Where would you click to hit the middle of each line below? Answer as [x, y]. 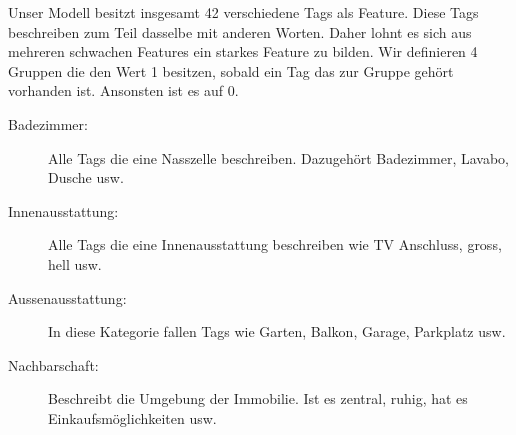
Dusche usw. [86, 177]
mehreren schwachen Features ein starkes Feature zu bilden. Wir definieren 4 [243, 51]
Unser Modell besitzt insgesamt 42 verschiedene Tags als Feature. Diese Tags [243, 12]
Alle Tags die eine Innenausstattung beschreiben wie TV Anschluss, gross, [275, 244]
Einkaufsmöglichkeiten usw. [132, 417]
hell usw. [75, 263]
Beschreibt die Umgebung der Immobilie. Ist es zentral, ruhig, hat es [258, 398]
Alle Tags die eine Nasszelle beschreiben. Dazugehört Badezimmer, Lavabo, [279, 157]
